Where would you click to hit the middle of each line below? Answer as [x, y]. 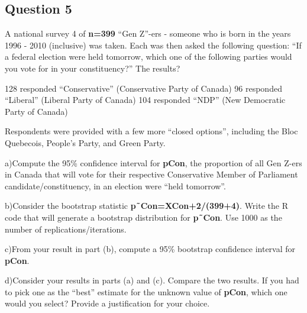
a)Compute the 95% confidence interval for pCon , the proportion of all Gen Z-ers [153, 162]
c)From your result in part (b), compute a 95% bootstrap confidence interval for [150, 249]
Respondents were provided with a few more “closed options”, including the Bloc [151, 131]
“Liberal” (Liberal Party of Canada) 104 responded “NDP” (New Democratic [145, 100]
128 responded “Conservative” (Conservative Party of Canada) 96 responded [143, 88]
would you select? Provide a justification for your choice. [107, 303]
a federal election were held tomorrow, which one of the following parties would [148, 57]
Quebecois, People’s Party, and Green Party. [85, 142]
